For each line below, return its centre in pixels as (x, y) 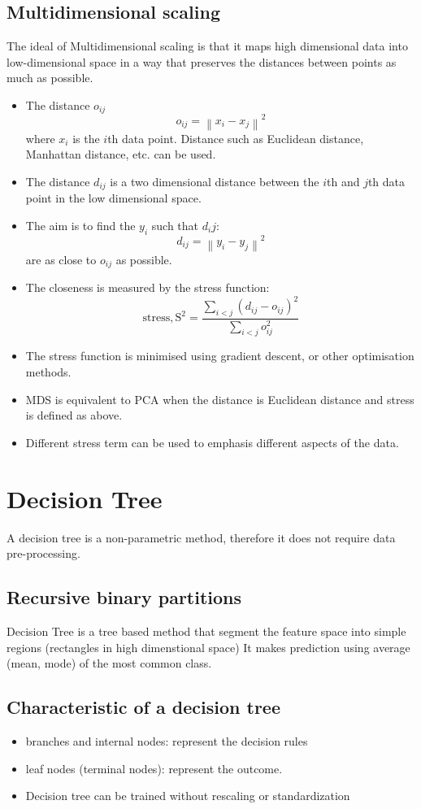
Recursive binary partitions (124, 597)
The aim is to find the (80, 225)
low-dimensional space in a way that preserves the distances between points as (202, 61)
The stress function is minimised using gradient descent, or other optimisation (220, 356)
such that (175, 225)
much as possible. (50, 78)
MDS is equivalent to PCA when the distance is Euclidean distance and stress (220, 399)
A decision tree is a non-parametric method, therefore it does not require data (201, 537)
